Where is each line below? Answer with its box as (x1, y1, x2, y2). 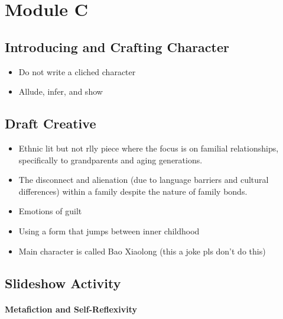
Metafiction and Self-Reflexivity (5, 302, 138, 315)
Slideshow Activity (5, 273, 121, 292)
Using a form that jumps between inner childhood (18, 224, 200, 237)
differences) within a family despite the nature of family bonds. (18, 185, 248, 197)
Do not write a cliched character (18, 65, 136, 78)
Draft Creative (5, 114, 96, 133)
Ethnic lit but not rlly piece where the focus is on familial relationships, (18, 141, 279, 154)
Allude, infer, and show (18, 85, 103, 98)
